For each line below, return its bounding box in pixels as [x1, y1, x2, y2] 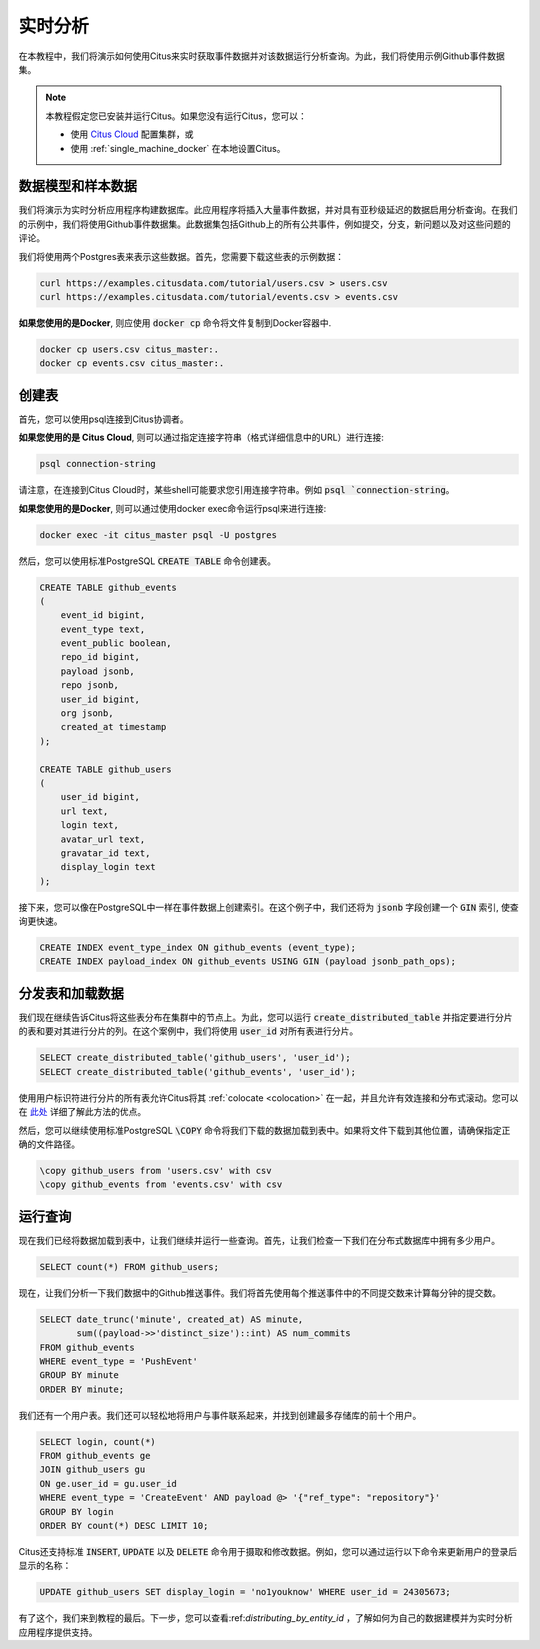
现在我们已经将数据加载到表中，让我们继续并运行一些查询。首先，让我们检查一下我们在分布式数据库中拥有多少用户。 [18, 1234, 500, 1246]
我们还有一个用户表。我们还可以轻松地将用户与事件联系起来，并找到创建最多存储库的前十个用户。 [18, 1409, 422, 1421]
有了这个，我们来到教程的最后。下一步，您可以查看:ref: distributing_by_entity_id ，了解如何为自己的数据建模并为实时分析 [18, 1612, 513, 1624]
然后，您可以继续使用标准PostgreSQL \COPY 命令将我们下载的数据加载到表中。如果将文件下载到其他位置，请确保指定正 [18, 1124, 511, 1136]
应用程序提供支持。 [18, 1626, 98, 1638]
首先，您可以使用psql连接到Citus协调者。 [18, 413, 189, 425]
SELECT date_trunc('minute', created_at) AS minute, [39, 1313, 304, 1325]
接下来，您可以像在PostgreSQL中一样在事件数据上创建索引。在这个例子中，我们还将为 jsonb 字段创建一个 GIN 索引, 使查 [18, 901, 519, 913]
